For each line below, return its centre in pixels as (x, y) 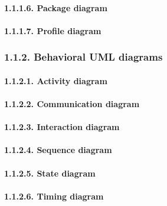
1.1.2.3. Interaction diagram (62, 127)
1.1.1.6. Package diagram (56, 7)
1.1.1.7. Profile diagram (53, 30)
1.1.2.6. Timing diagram (54, 196)
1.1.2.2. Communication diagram (72, 104)
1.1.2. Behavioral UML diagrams (83, 57)
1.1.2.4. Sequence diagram (58, 150)
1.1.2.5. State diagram (50, 173)
